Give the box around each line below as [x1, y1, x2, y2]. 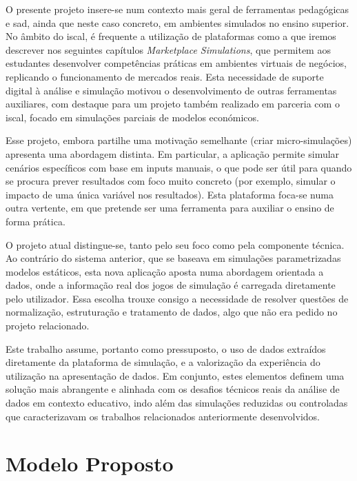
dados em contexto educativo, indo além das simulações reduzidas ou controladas [6, 396, 348, 410]
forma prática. [6, 214, 65, 228]
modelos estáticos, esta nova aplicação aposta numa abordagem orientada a [6, 264, 324, 278]
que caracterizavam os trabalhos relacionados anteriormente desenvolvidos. [6, 409, 320, 423]
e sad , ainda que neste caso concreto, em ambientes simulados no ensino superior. [6, 15, 349, 30]
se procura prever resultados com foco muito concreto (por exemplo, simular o [6, 174, 336, 188]
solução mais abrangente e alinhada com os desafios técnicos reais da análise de [6, 382, 340, 396]
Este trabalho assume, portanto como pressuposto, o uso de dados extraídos [6, 341, 326, 356]
